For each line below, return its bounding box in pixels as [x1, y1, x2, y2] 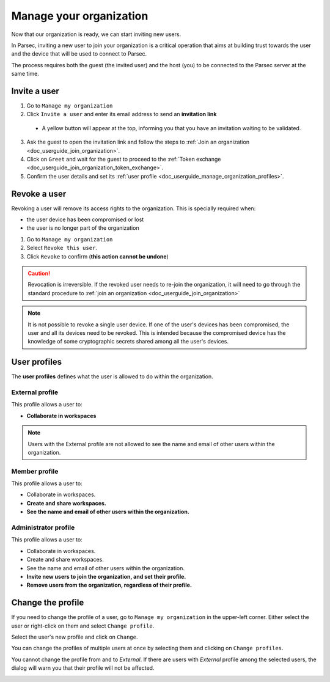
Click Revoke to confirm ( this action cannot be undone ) [26, 252, 169, 260]
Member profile [11, 467, 59, 475]
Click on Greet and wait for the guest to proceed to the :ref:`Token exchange [26, 155, 221, 163]
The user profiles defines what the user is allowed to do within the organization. [11, 373, 213, 380]
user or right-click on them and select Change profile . [11, 622, 155, 629]
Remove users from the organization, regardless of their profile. [26, 581, 193, 589]
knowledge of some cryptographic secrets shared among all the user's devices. [28, 338, 229, 345]
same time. [11, 70, 40, 78]
